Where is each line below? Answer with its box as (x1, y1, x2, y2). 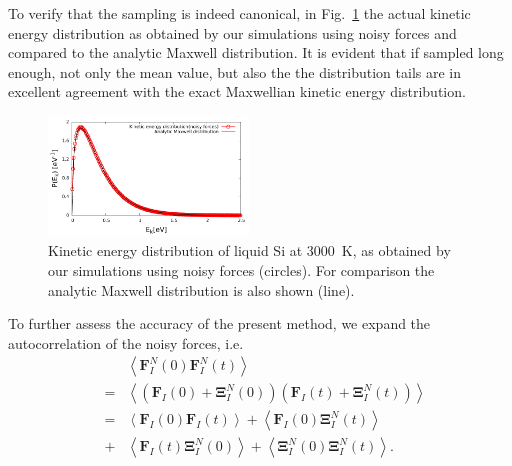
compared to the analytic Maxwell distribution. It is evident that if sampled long (8, 42, 504, 63)
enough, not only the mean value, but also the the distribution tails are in (8, 61, 462, 82)
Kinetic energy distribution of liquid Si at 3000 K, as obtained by (48, 240, 451, 261)
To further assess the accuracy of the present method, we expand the (8, 313, 431, 334)
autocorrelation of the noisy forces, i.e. (8, 332, 244, 353)
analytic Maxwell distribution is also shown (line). (48, 279, 355, 300)
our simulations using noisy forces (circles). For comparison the (48, 259, 435, 280)
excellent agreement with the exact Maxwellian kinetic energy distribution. (8, 81, 466, 102)
